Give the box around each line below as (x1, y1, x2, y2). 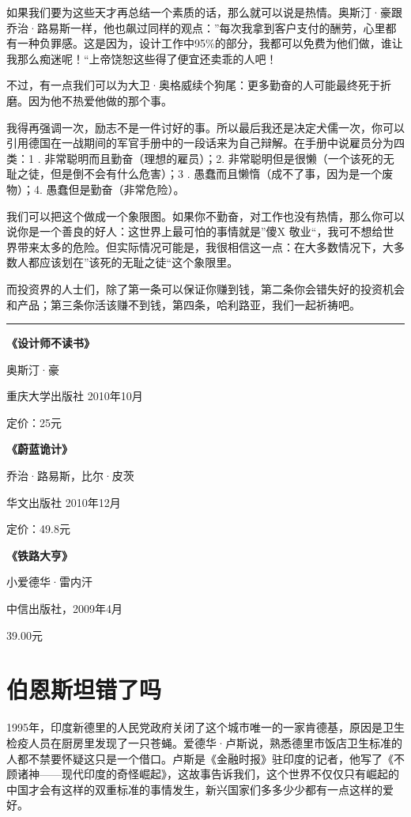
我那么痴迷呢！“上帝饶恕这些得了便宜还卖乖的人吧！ (6, 50, 277, 66)
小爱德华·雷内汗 (6, 573, 92, 590)
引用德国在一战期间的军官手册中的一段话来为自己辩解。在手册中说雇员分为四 (6, 134, 405, 151)
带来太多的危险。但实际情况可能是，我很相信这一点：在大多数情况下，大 (17, 238, 394, 255)
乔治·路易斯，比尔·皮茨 (6, 467, 134, 484)
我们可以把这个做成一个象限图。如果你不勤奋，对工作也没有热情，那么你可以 (6, 207, 405, 224)
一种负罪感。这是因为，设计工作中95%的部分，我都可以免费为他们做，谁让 (17, 35, 403, 51)
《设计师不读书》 (6, 335, 95, 351)
